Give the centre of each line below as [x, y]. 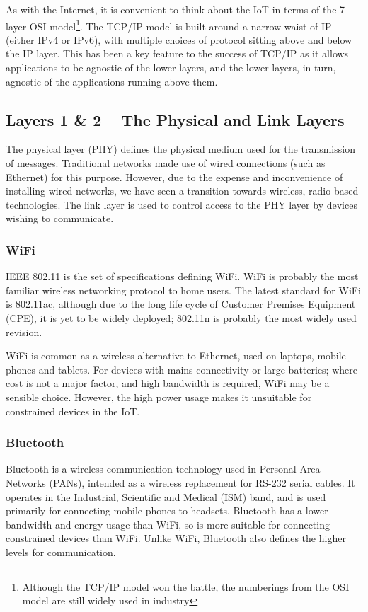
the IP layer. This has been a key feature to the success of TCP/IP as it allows [177, 53]
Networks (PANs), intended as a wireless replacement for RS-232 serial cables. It [180, 482]
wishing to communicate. [60, 218]
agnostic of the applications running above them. [112, 81]
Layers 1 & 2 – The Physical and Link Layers [175, 119]
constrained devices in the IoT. [73, 411]
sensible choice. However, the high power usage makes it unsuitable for [159, 397]
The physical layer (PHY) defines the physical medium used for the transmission [180, 149]
